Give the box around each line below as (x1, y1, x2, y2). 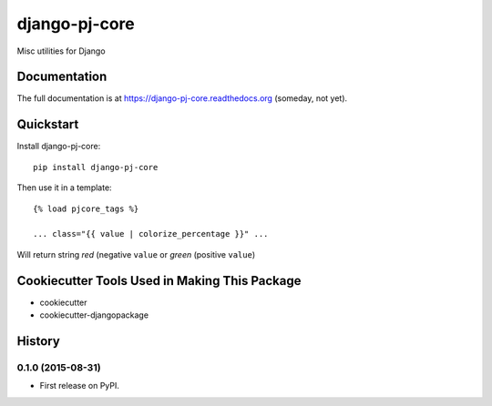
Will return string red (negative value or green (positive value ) (16, 249, 255, 259)
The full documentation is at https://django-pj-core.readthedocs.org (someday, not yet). (16, 93, 348, 104)
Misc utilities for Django (16, 46, 106, 56)
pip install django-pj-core (33, 162, 159, 172)
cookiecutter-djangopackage (39, 310, 149, 320)
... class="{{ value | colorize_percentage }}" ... (33, 228, 269, 239)
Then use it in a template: (16, 182, 113, 193)
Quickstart (16, 117, 79, 132)
